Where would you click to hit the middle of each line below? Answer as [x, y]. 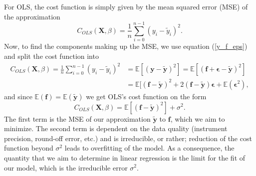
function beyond [29, 148]
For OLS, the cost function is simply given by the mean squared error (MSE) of [126, 6]
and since [18, 96]
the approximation [32, 16]
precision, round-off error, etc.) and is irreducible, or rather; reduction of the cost [128, 138]
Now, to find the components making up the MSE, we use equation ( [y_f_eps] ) [126, 46]
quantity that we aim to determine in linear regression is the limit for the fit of [125, 157]
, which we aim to [198, 118]
